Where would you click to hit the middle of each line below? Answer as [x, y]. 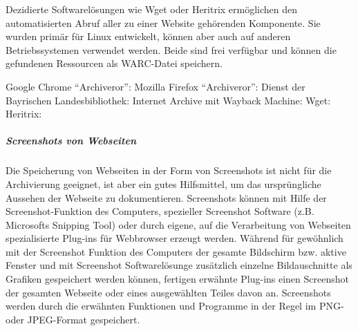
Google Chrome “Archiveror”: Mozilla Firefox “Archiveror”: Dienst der [156, 86]
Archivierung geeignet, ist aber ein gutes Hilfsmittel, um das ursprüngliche [163, 183]
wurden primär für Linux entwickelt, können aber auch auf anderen [148, 36]
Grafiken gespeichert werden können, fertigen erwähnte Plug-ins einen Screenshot [177, 279]
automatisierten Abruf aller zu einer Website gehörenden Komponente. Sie [163, 22]
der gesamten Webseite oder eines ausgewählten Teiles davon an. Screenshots [168, 292]
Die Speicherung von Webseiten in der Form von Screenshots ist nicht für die [169, 170]
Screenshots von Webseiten [71, 141]
